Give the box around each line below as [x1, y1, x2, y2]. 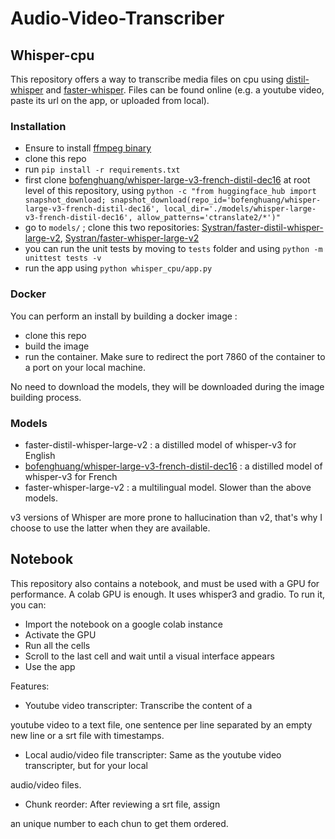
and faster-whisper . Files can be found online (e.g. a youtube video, [45, 84, 325, 96]
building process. [10, 391, 82, 403]
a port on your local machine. [24, 361, 147, 373]
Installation [10, 119, 67, 133]
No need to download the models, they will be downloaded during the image [10, 380, 325, 392]
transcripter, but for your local [24, 759, 148, 771]
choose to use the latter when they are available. [10, 522, 211, 534]
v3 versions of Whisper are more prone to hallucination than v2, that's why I [10, 511, 323, 523]
